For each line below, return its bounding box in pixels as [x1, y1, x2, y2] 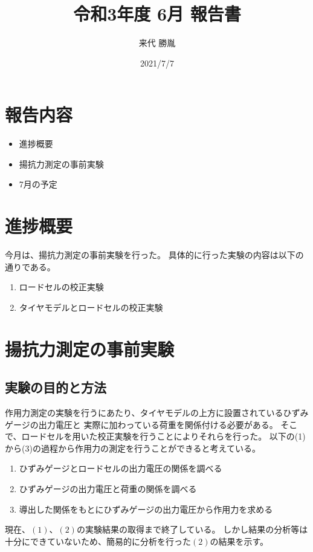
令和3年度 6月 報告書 [73, 1, 241, 26]
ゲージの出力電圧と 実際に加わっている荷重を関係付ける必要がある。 [5, 418, 278, 430]
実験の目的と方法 [5, 378, 106, 397]
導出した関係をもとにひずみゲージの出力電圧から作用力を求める [19, 502, 273, 515]
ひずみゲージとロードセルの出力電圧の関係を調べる [19, 462, 222, 475]
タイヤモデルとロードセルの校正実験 [19, 300, 163, 313]
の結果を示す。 [210, 534, 269, 547]
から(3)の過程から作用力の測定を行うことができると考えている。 [5, 441, 260, 454]
